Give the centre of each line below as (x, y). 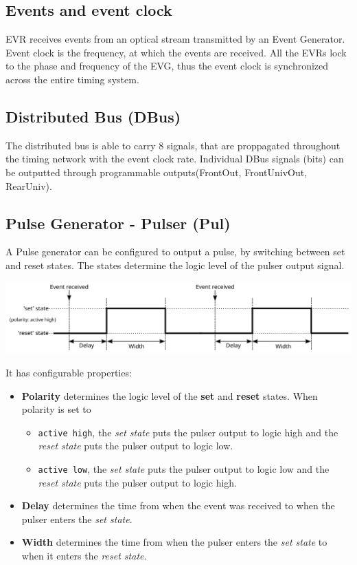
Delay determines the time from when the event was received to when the (178, 505)
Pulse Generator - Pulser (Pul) (118, 223)
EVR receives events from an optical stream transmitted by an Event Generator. (175, 39)
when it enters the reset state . (84, 556)
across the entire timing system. (72, 79)
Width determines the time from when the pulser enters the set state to (174, 542)
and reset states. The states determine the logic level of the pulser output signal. (175, 265)
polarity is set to (56, 409)
